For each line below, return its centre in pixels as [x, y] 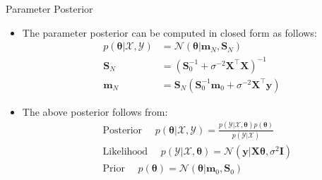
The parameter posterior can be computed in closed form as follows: [169, 32]
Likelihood [125, 152]
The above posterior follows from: [95, 111]
